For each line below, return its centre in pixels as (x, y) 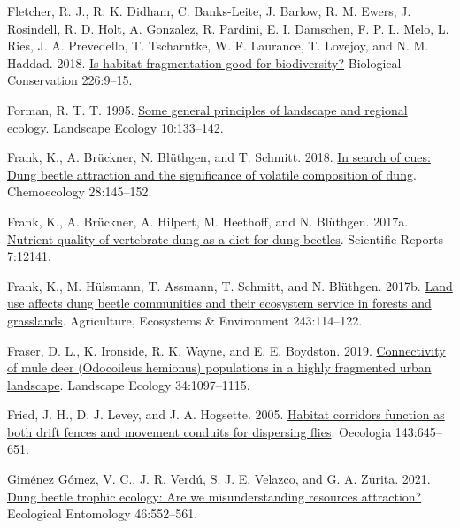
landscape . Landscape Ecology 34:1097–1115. (129, 384)
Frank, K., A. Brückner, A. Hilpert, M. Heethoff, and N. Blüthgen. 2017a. (208, 221)
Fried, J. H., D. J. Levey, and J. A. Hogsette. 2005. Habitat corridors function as (226, 414)
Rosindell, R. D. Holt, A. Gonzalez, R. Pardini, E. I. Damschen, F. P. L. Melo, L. (228, 28)
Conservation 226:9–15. (70, 80)
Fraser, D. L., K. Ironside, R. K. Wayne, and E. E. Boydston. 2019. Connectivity (226, 350)
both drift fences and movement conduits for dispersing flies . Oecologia (199, 431)
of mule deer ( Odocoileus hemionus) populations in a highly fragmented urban (219, 367)
